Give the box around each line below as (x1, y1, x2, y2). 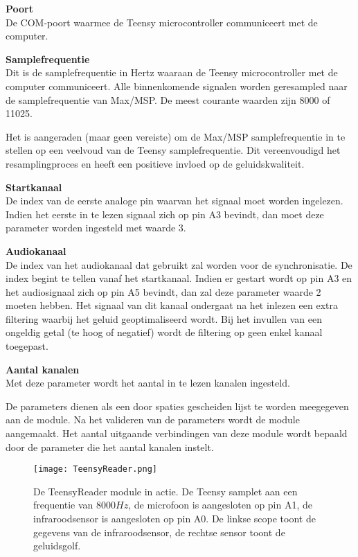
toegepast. (6, 339, 48, 353)
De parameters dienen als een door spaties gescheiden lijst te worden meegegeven (6, 398, 349, 413)
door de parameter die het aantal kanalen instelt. (6, 439, 214, 454)
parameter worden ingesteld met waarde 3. (6, 220, 186, 235)
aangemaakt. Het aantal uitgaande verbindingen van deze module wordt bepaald (6, 426, 348, 441)
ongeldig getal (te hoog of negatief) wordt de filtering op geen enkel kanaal (6, 325, 323, 339)
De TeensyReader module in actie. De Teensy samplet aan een (33, 484, 298, 498)
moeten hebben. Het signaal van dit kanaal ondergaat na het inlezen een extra (6, 298, 339, 312)
